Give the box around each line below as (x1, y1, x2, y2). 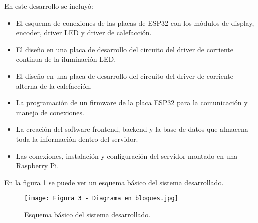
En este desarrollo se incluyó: (4, 1, 93, 11)
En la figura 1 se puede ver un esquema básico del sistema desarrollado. (4, 177, 224, 187)
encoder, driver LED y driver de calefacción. (16, 27, 152, 38)
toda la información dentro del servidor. (16, 133, 138, 144)
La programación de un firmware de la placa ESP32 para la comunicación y (16, 97, 248, 108)
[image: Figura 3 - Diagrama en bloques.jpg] (24, 195, 178, 202)
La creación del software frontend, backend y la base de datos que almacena (16, 124, 248, 134)
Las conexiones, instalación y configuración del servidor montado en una (16, 150, 238, 161)
